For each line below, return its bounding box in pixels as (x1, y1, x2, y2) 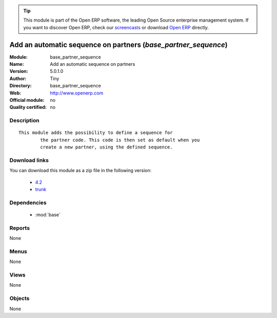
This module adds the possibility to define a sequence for (18, 130, 173, 136)
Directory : (9, 83, 32, 89)
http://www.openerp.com (50, 90, 104, 96)
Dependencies (9, 199, 47, 206)
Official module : (9, 97, 45, 103)
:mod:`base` (35, 212, 61, 218)
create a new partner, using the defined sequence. (40, 144, 173, 150)
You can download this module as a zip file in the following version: (9, 167, 152, 174)
